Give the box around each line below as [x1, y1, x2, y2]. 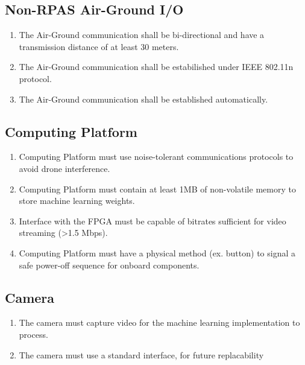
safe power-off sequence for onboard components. [19, 258, 200, 271]
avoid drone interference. [19, 162, 110, 174]
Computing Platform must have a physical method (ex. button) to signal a [19, 246, 296, 259]
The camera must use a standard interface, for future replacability [19, 348, 264, 361]
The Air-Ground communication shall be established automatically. [19, 92, 268, 105]
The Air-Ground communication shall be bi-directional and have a [19, 28, 265, 41]
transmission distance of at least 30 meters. [19, 40, 179, 52]
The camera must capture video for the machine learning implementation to [19, 316, 300, 329]
